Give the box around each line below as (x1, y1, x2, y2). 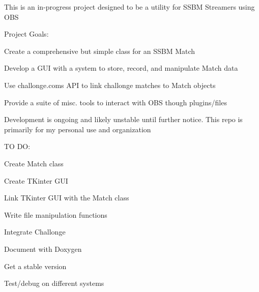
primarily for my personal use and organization (4, 124, 151, 134)
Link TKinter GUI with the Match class (4, 192, 129, 203)
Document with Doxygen (4, 243, 82, 254)
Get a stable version (4, 260, 67, 271)
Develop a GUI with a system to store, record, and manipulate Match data (4, 63, 238, 73)
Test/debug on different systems (4, 278, 104, 288)
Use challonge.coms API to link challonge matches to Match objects (4, 79, 216, 90)
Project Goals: (4, 28, 49, 39)
